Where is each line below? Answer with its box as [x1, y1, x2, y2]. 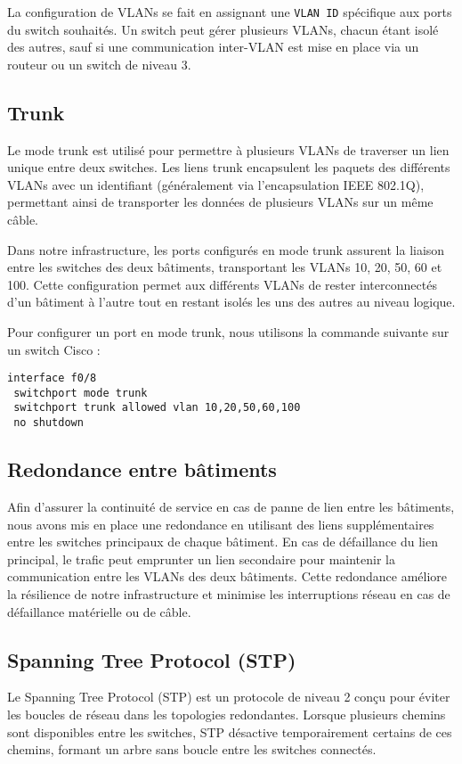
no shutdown [13, 416, 84, 430]
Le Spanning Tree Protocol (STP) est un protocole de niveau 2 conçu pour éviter [7, 687, 450, 706]
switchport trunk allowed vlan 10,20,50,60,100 [13, 401, 301, 415]
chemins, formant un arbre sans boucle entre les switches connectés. [7, 740, 377, 759]
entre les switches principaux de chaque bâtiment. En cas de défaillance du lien [7, 532, 438, 551]
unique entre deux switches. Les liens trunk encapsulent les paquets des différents [7, 158, 450, 177]
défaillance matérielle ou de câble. [7, 602, 191, 620]
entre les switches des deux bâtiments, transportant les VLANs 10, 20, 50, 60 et [7, 258, 442, 276]
